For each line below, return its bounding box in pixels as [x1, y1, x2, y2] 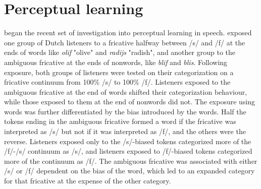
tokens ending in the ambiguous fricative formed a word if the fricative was [4, 116, 236, 127]
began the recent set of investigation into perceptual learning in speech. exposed [4, 27, 252, 38]
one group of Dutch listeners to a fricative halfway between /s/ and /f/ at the [4, 37, 245, 47]
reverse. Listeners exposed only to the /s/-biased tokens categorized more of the [4, 136, 251, 146]
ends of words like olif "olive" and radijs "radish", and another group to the [4, 47, 235, 57]
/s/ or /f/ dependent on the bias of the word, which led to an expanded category [4, 165, 255, 176]
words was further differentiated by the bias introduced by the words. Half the [4, 106, 246, 116]
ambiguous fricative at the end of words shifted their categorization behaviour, [4, 86, 247, 97]
